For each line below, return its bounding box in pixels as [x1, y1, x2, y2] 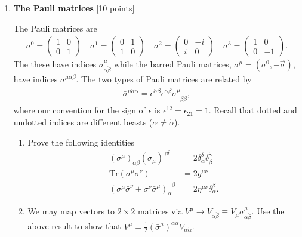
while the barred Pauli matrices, [113, 58, 232, 70]
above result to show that [27, 220, 121, 232]
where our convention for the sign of [13, 104, 146, 116]
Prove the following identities [27, 136, 135, 148]
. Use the [251, 205, 285, 217]
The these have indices [13, 58, 96, 70]
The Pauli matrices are [13, 21, 97, 34]
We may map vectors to [27, 205, 115, 217]
